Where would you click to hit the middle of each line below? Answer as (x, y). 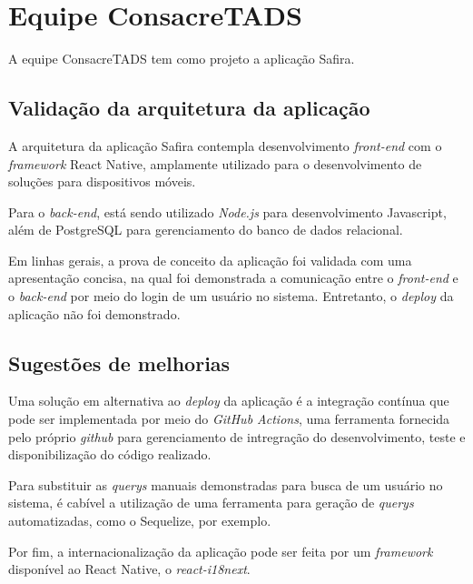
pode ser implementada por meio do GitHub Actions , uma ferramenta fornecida (229, 419)
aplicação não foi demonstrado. (94, 313)
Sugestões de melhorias (119, 362)
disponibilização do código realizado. (110, 454)
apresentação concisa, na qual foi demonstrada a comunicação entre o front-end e (233, 278)
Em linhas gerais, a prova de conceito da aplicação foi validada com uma (210, 260)
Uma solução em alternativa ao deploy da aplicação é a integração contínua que (229, 401)
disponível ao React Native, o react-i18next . (129, 569)
